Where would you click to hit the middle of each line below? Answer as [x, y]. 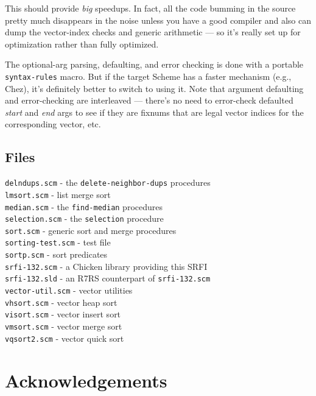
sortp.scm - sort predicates [56, 254]
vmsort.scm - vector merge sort [64, 326]
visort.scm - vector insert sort [63, 314]
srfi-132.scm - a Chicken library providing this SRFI [106, 266]
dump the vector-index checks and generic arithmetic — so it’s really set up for [153, 32]
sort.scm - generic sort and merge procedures [91, 230]
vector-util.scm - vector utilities [69, 290]
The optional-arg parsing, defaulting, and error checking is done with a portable [154, 64]
